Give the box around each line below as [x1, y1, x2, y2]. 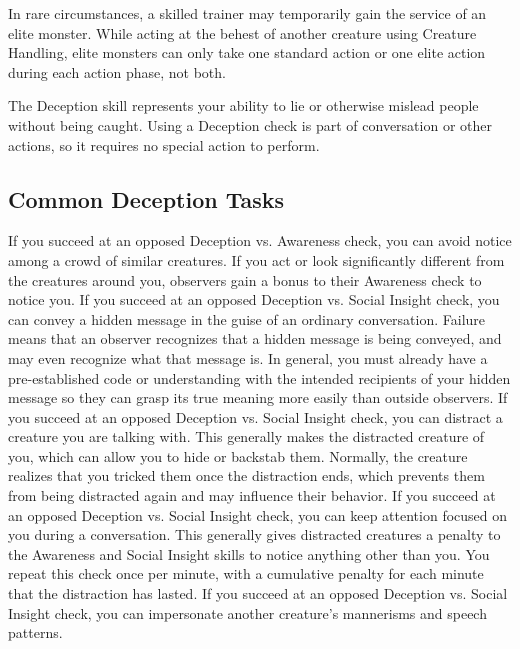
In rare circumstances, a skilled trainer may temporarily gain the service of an [8, 3, 487, 23]
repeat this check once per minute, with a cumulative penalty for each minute [8, 563, 484, 584]
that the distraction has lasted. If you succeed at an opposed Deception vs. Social [8, 583, 508, 604]
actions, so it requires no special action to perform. [8, 134, 320, 155]
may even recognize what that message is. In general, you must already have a [8, 347, 488, 368]
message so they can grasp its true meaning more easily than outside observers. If [8, 387, 508, 408]
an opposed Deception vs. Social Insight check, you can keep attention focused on [8, 504, 508, 525]
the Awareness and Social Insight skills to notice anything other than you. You [8, 543, 490, 564]
